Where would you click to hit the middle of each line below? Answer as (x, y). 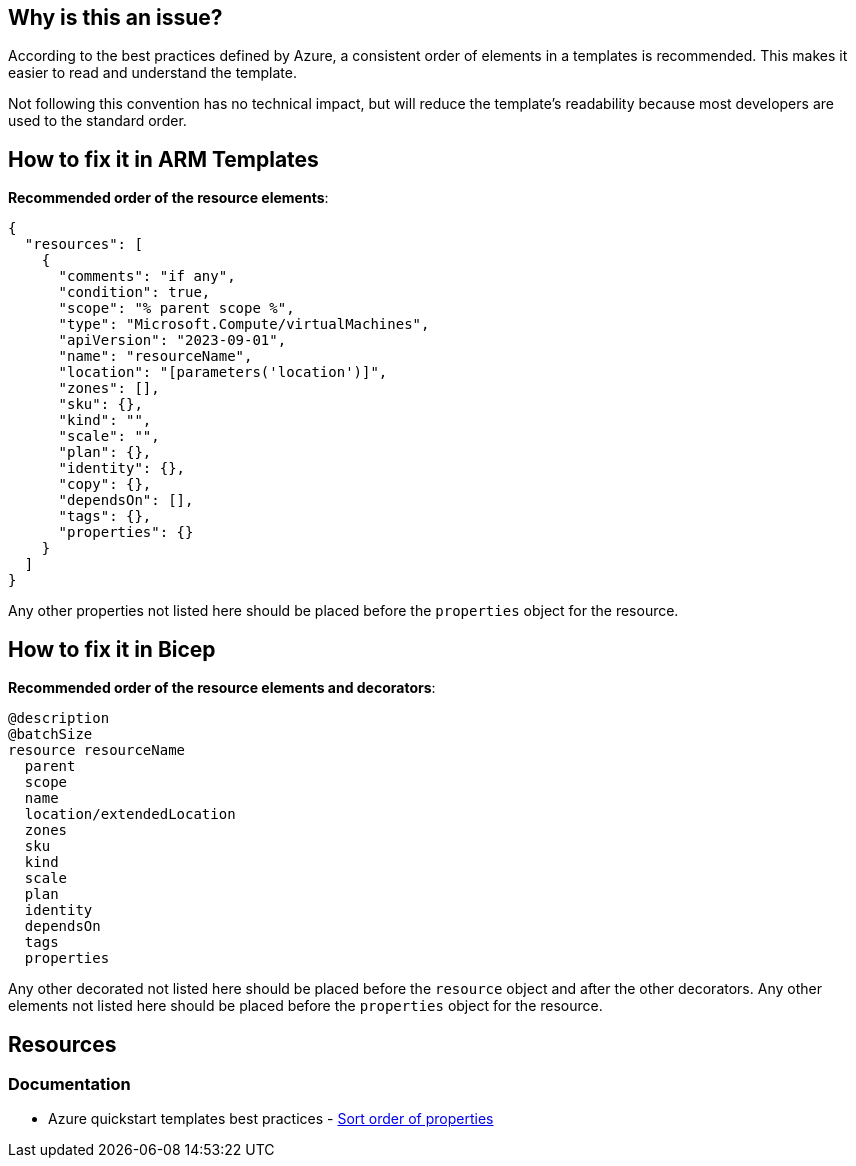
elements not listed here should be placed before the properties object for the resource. (305, 1006)
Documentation (69, 1083)
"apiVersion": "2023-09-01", (172, 340)
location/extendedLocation (130, 814)
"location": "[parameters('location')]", (223, 372)
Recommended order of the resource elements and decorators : (222, 688)
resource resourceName (97, 750)
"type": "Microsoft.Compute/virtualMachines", (244, 324)
